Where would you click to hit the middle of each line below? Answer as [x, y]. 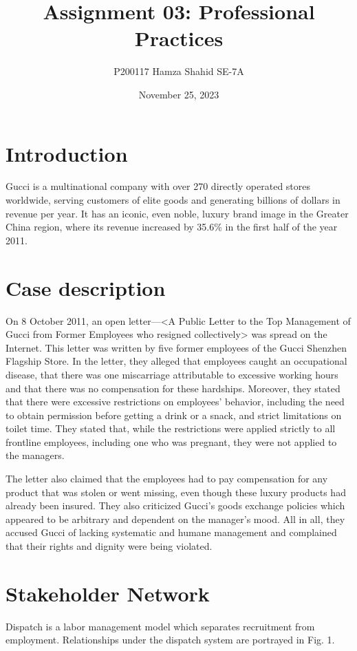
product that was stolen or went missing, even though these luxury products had [176, 492]
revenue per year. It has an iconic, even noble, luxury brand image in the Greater [177, 213]
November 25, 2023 [179, 94]
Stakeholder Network [108, 593]
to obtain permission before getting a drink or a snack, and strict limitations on [174, 415]
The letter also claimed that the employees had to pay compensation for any [167, 479]
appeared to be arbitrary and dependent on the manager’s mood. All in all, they [175, 519]
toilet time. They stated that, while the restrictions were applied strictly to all [171, 428]
